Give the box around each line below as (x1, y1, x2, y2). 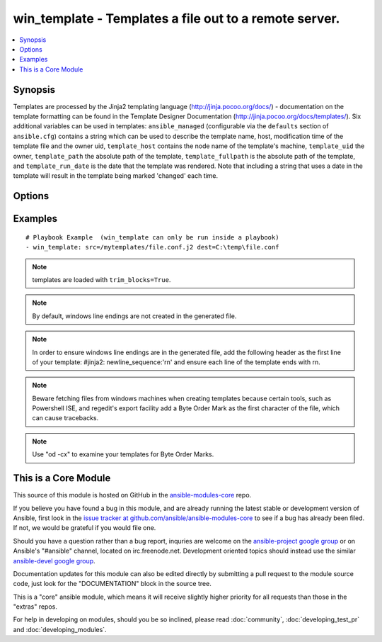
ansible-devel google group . (13, 556, 95, 565)
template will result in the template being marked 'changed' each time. (13, 171, 219, 180)
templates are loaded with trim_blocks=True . (32, 275, 171, 283)
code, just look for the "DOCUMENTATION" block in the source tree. (13, 580, 212, 588)
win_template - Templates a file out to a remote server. (13, 11, 340, 26)
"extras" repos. (13, 602, 58, 611)
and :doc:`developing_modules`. (13, 625, 107, 633)
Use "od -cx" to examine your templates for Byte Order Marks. (32, 450, 214, 458)
